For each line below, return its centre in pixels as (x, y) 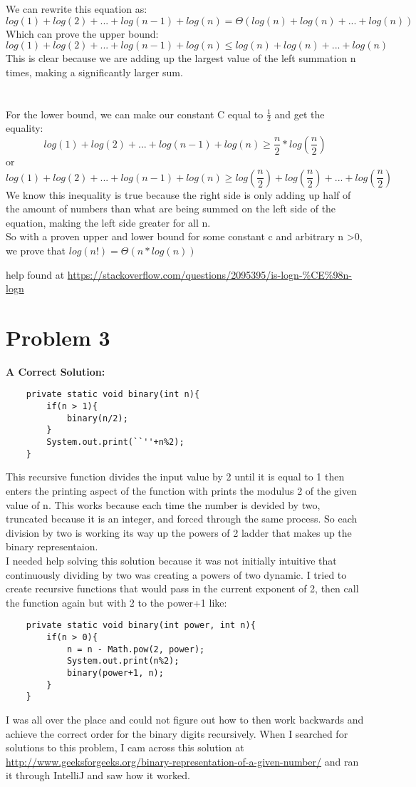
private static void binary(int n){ (113, 395)
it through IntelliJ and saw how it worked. (98, 775)
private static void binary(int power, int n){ (141, 626)
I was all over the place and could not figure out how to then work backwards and (185, 719)
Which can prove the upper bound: (82, 33)
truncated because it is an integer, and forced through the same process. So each (182, 519)
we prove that (36, 250)
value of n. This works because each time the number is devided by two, (163, 504)
